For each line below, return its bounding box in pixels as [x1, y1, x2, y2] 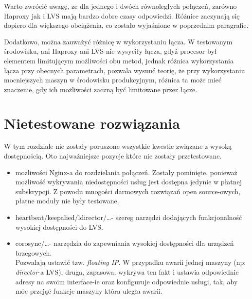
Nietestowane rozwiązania [4, 113, 180, 133]
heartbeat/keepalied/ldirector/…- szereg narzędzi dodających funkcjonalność [15, 212, 242, 222]
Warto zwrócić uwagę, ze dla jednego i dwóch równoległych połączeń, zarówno [4, 1, 237, 11]
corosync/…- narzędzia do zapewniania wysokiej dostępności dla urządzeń [15, 238, 234, 248]
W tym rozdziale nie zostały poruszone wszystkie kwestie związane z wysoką [4, 141, 232, 151]
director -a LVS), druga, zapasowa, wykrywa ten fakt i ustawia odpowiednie [15, 267, 239, 277]
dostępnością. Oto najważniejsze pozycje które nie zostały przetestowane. [4, 151, 222, 161]
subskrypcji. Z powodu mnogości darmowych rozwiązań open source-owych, [15, 186, 240, 196]
